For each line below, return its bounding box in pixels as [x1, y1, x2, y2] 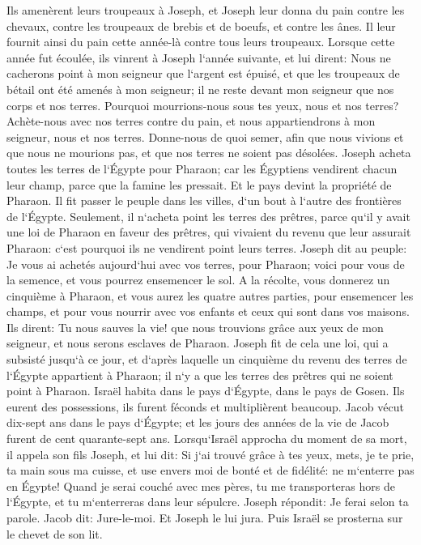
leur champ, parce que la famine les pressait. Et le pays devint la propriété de [6, 176, 392, 193]
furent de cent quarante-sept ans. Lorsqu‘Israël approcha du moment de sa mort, [6, 430, 407, 447]
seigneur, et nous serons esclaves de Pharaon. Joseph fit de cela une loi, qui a [6, 334, 389, 351]
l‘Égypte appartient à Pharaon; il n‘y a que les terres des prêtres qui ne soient [6, 366, 393, 383]
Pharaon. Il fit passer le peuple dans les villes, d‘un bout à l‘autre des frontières [6, 192, 402, 209]
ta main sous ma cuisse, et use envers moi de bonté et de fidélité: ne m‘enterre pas [6, 462, 415, 479]
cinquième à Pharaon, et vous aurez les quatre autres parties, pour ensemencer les [6, 287, 414, 304]
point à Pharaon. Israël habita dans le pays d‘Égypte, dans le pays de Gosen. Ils [6, 382, 405, 399]
